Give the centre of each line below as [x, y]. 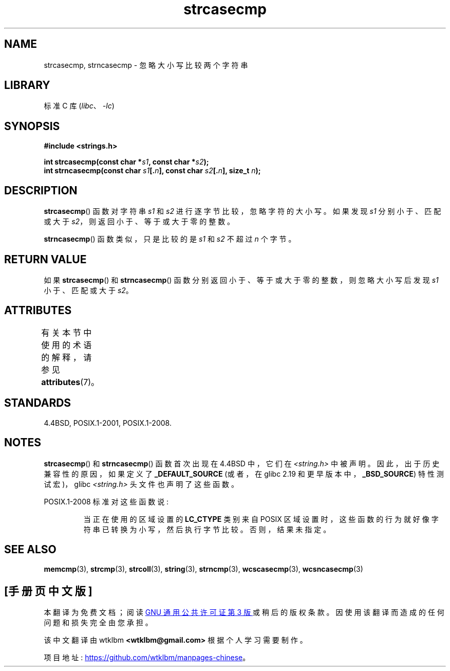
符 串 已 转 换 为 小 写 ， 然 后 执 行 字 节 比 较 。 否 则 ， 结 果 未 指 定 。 [207, 529]
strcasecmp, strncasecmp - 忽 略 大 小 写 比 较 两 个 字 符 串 [146, 65]
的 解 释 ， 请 [67, 357]
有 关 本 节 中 [67, 332]
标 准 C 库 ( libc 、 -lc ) [79, 106]
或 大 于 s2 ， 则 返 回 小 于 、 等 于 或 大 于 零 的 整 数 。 [139, 222]
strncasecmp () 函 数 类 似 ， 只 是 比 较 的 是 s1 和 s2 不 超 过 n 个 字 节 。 [170, 239]
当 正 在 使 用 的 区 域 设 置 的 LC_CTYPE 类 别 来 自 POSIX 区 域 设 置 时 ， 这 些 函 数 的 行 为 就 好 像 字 [261, 519]
